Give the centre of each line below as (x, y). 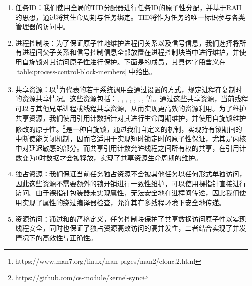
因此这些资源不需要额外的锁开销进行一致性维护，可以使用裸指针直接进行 (131, 183)
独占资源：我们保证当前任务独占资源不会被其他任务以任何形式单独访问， (131, 174)
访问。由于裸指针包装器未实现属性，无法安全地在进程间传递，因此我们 (127, 193)
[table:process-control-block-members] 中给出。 (86, 71)
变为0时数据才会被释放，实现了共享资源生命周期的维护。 (112, 157)
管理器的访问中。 (42, 26)
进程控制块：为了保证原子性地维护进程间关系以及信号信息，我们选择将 (127, 42)
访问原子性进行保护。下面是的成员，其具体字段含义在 (141, 61)
